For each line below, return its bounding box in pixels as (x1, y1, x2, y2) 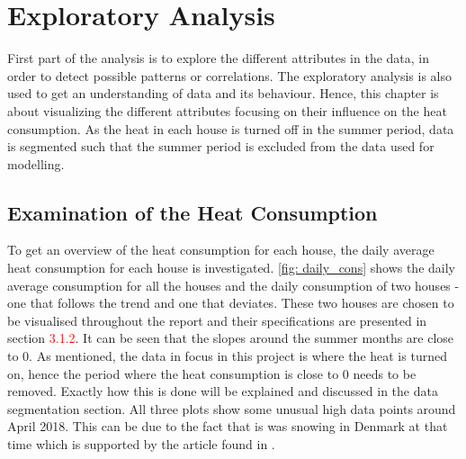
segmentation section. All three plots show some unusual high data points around (7, 399, 456, 418)
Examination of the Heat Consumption (7, 198, 378, 226)
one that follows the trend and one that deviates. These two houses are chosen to (7, 293, 454, 312)
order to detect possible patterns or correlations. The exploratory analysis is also (7, 66, 453, 85)
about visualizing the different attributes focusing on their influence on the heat (7, 101, 447, 120)
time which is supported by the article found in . (7, 435, 275, 454)
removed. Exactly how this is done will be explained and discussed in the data (7, 382, 438, 400)
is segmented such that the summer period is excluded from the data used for (7, 137, 435, 156)
